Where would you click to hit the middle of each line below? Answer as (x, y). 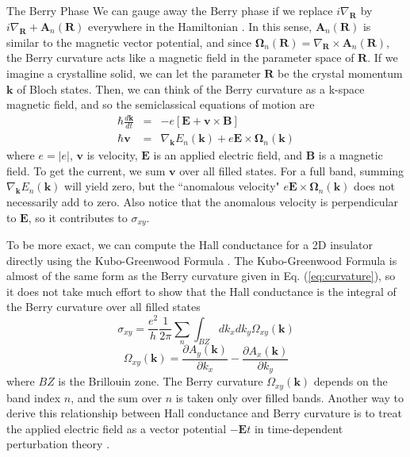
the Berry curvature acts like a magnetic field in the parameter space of (180, 58)
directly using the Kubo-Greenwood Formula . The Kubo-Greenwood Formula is (202, 260)
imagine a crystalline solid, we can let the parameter (134, 73)
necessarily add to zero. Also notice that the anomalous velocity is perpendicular (203, 201)
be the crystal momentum (340, 73)
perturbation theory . (58, 444)
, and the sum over (116, 397)
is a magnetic (351, 155)
